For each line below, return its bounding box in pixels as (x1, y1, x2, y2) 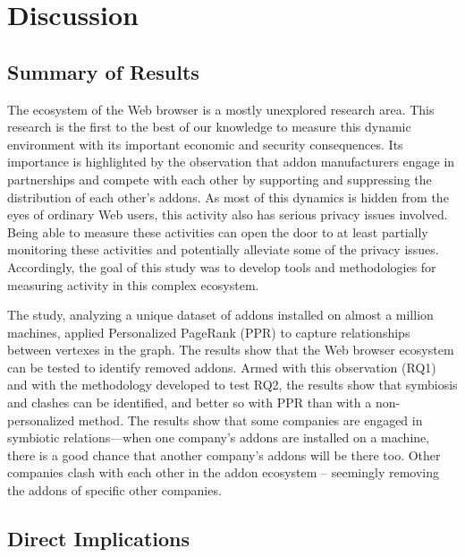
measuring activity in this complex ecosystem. (7, 275, 259, 294)
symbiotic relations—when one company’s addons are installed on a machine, (7, 428, 430, 447)
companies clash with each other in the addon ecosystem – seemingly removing (7, 463, 440, 482)
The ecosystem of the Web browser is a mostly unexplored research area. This (7, 99, 435, 118)
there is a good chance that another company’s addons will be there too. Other (7, 445, 441, 464)
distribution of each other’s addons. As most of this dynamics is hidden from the (7, 187, 449, 206)
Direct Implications (7, 525, 190, 553)
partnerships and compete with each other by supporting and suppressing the (7, 169, 432, 188)
